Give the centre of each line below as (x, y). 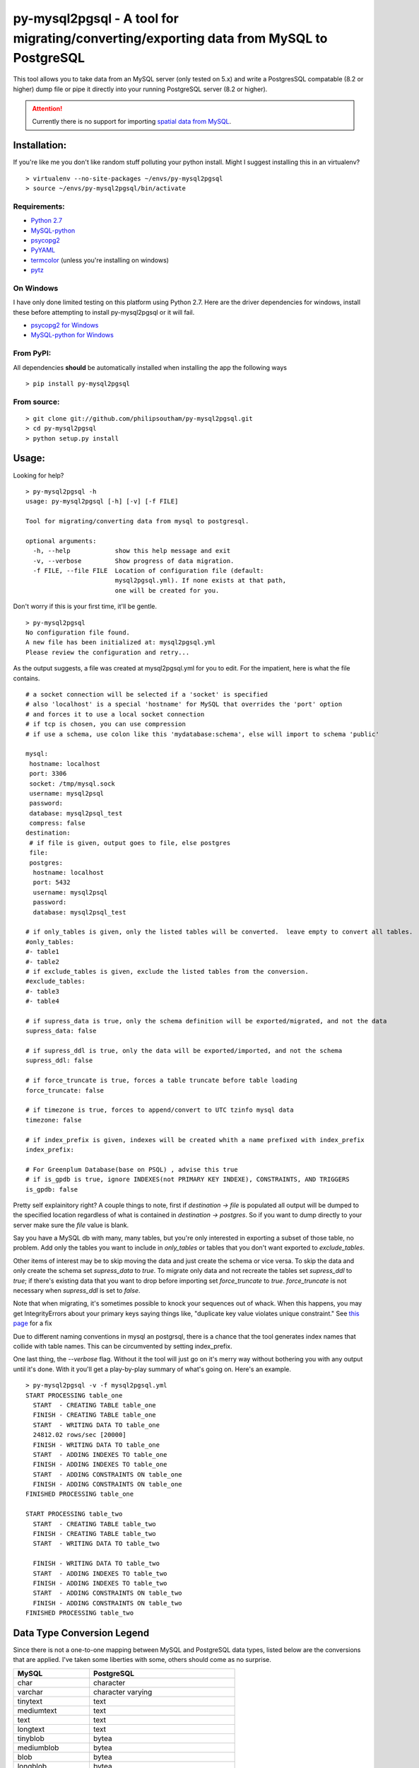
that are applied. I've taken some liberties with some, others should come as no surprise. (142, 1660)
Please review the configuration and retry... (108, 652)
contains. (26, 678)
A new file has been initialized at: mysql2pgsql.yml (120, 642)
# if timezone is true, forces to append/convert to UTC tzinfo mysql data (160, 1110)
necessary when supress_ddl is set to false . (77, 1291)
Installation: (40, 145)
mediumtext (37, 1710)
